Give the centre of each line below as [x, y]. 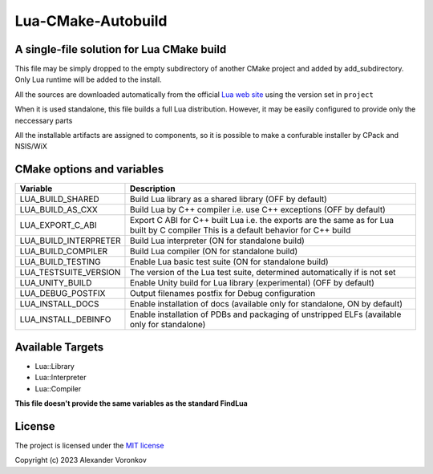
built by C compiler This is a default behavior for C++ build [240, 230]
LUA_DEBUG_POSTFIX [63, 294]
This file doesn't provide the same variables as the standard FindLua [131, 403]
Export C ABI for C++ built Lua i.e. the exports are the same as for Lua [262, 221]
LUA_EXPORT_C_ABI [58, 225]
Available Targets [59, 347]
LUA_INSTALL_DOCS [59, 304]
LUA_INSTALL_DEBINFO [65, 319]
